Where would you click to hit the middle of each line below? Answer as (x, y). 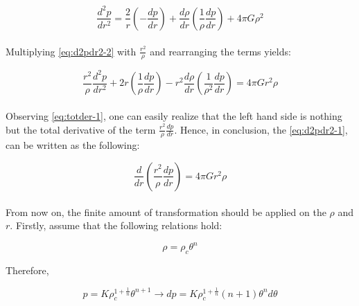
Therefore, (27, 270)
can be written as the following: (73, 145)
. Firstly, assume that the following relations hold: (116, 225)
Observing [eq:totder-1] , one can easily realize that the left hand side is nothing (174, 115)
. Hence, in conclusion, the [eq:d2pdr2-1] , (261, 129)
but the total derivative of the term (81, 129)
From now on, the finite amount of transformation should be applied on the (166, 211)
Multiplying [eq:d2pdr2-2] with (71, 51)
